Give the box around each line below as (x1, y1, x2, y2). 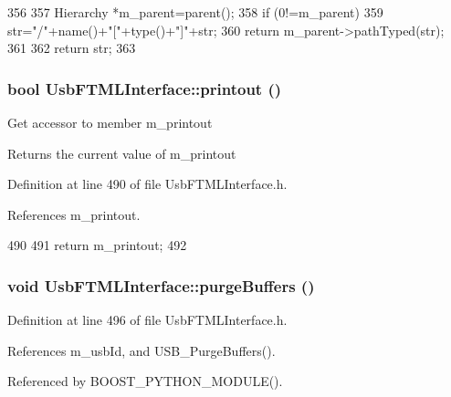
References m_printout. (7, 204, 141, 224)
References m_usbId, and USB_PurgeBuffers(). (7, 340, 276, 360)
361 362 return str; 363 (7, 38, 136, 57)
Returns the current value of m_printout (7, 143, 236, 162)
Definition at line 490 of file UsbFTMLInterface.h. (7, 174, 288, 193)
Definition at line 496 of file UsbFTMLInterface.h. (7, 310, 288, 329)
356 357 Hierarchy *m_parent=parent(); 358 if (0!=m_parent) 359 (7, 3, 383, 21)
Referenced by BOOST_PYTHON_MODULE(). (7, 371, 283, 391)
